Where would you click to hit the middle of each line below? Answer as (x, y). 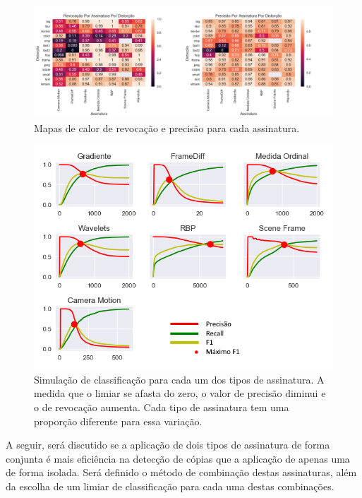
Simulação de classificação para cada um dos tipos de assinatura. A (179, 379)
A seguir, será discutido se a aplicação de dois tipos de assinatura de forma (168, 445)
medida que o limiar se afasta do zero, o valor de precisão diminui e (180, 393)
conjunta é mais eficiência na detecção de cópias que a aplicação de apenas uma (178, 458)
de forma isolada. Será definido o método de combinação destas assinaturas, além (181, 472)
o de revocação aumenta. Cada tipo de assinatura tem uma (162, 407)
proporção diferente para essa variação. (118, 421)
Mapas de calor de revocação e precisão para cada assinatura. (167, 128)
